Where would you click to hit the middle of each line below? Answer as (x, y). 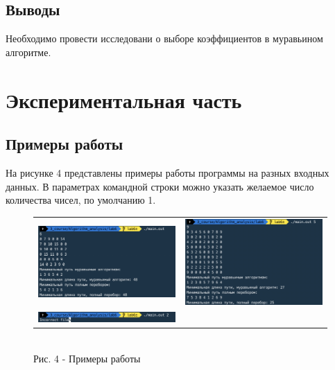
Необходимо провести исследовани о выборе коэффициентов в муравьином (164, 38)
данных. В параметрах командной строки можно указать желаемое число (160, 186)
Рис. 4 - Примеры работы (87, 358)
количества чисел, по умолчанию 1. (81, 200)
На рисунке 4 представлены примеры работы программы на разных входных (167, 172)
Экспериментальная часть (124, 99)
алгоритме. (28, 52)
